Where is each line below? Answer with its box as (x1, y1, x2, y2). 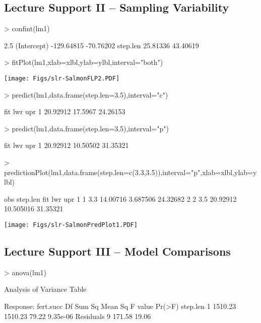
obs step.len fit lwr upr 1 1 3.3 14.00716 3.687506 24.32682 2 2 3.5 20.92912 (4, 193, 237, 204)
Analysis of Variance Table (4, 284, 87, 294)
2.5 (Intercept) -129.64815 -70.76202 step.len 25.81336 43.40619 (4, 40, 199, 50)
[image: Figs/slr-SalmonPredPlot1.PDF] (4, 221, 138, 228)
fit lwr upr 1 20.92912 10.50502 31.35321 (4, 140, 129, 150)
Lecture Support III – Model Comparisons (4, 244, 231, 259)
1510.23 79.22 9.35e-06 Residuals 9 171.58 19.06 (4, 310, 151, 321)
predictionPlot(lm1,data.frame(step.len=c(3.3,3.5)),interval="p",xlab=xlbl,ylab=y (4, 167, 257, 177)
